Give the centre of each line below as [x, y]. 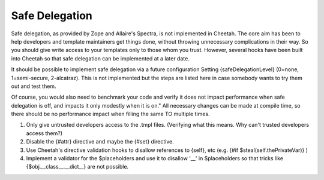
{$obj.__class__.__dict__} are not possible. [77, 167]
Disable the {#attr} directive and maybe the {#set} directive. [100, 142]
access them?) [44, 133]
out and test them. [34, 86]
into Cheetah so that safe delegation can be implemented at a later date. [100, 58]
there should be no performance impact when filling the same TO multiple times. [110, 114]
